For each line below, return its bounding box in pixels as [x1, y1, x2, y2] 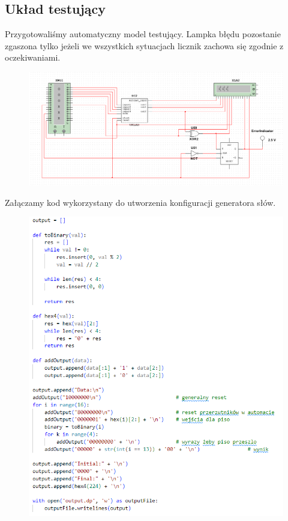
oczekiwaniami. [5, 51, 61, 64]
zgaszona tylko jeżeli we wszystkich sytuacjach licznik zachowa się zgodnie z [5, 39, 284, 52]
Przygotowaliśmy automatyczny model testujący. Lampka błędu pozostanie [5, 28, 281, 40]
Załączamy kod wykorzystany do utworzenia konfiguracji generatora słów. [5, 196, 276, 208]
